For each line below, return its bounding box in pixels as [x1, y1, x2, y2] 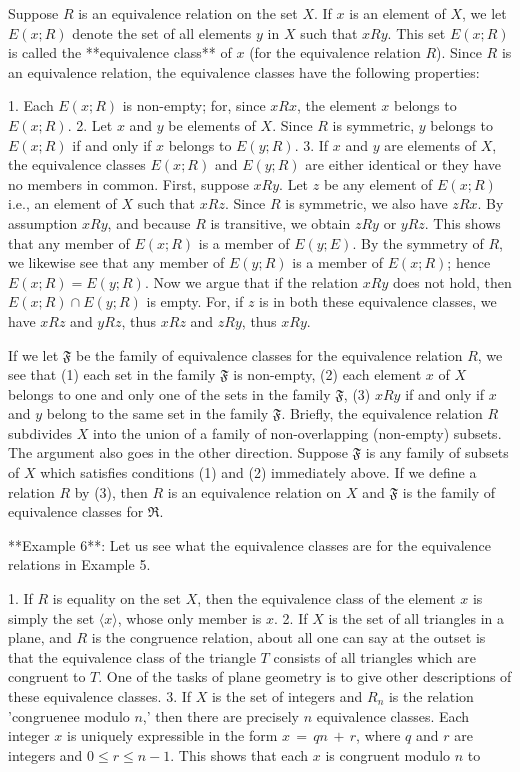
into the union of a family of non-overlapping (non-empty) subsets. [92, 422, 502, 443]
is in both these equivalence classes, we [259, 291, 497, 312]
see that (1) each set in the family [8, 364, 216, 385]
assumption [8, 212, 78, 233]
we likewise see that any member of [8, 252, 225, 273]
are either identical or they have [305, 154, 502, 175]
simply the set [8, 607, 95, 628]
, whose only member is [117, 607, 262, 628]
